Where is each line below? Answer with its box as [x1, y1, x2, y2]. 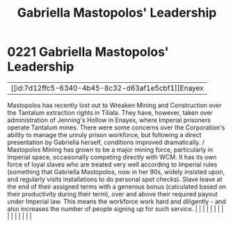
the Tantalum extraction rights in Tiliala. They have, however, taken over [7, 108, 214, 116]
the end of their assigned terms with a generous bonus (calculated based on [7, 182, 227, 191]
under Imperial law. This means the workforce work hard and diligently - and [7, 197, 226, 205]
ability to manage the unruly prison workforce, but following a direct [7, 130, 202, 139]
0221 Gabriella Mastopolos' [7, 44, 169, 60]
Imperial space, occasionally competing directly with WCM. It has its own [7, 152, 217, 161]
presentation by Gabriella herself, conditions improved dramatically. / [7, 138, 205, 146]
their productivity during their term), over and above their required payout [7, 189, 218, 198]
